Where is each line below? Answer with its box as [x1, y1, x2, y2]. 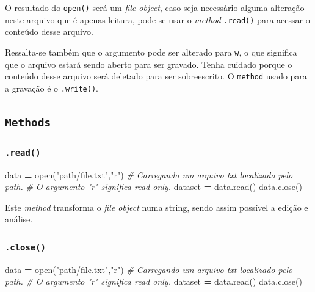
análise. [5, 213, 33, 225]
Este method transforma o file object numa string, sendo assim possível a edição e [5, 200, 308, 213]
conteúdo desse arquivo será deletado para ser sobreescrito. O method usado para [5, 70, 307, 82]
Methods [5, 115, 51, 129]
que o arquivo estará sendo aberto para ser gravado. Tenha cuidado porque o [5, 57, 292, 70]
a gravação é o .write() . [5, 81, 98, 94]
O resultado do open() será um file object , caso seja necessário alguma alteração [5, 1, 305, 13]
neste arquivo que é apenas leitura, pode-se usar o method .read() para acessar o [5, 13, 310, 26]
